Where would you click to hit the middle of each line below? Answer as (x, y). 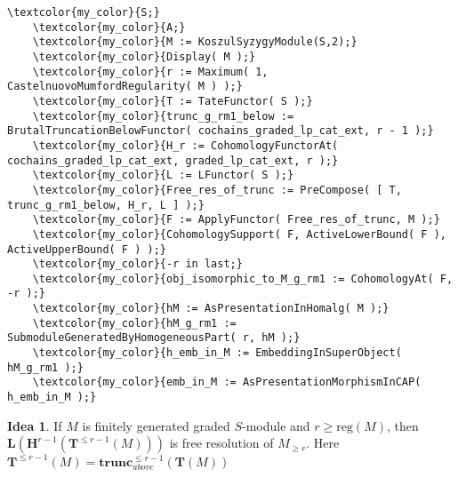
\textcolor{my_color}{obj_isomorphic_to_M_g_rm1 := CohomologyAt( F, (243, 278)
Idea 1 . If (35, 425)
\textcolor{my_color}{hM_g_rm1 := (134, 323)
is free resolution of (221, 443)
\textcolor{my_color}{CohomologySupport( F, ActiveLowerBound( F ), (239, 234)
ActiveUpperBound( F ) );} (87, 249)
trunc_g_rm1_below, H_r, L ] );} (106, 205)
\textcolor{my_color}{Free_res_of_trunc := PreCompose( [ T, (217, 190)
